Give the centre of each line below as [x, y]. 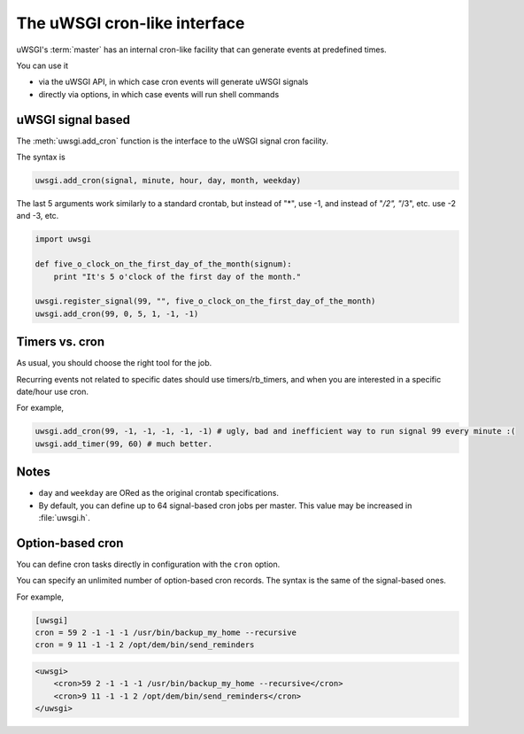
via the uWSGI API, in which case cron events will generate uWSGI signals [173, 82]
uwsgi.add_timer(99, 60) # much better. [123, 444]
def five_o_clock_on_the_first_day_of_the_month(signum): [163, 264]
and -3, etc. [38, 216]
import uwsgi [63, 240]
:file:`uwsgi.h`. [64, 518]
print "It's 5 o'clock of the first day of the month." [177, 276]
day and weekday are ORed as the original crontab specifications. [158, 493]
